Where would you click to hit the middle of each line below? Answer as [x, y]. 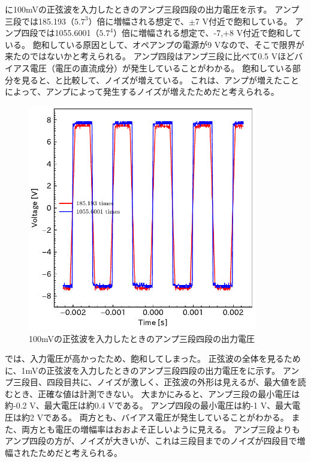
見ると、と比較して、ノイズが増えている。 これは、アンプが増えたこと [160, 79]
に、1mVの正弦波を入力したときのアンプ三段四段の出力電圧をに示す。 [143, 370]
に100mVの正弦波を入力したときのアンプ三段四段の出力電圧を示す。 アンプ [152, 9]
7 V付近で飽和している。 [244, 21]
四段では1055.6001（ [60, 33]
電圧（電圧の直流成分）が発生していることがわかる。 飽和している [161, 67]
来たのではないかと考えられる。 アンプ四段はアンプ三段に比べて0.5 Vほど [150, 56]
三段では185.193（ [40, 21]
